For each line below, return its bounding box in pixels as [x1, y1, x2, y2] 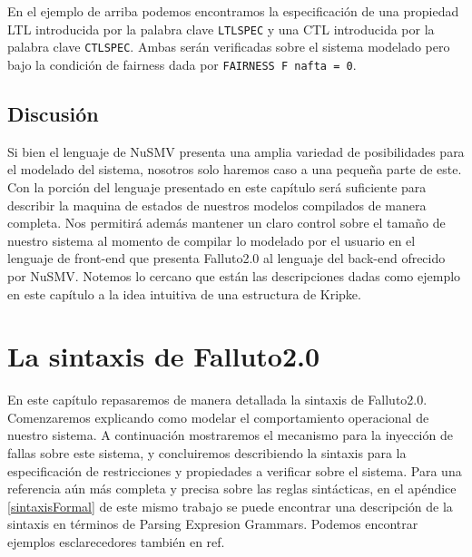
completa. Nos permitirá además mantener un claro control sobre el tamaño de [7, 213, 446, 232]
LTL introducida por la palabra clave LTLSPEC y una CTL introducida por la [7, 19, 435, 38]
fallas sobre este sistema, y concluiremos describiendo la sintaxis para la [7, 444, 407, 463]
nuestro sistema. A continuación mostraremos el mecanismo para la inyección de [7, 425, 453, 445]
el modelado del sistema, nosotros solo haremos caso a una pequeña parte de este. [7, 160, 462, 179]
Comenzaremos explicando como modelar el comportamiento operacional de [7, 407, 429, 426]
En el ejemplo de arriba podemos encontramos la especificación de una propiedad [7, 2, 459, 20]
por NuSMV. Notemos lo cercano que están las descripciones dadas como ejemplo [7, 266, 461, 285]
